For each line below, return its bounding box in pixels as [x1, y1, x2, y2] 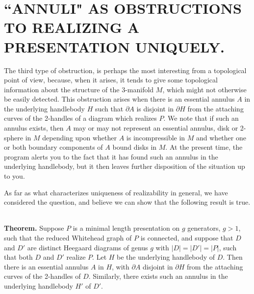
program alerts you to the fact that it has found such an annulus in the [4, 151, 218, 161]
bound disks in [112, 142, 157, 152]
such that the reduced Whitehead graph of [4, 233, 132, 242]
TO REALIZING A [4, 17, 140, 37]
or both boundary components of [4, 142, 103, 152]
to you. [4, 171, 25, 181]
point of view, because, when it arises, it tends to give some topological [4, 75, 218, 85]
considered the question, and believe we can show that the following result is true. [4, 197, 251, 207]
